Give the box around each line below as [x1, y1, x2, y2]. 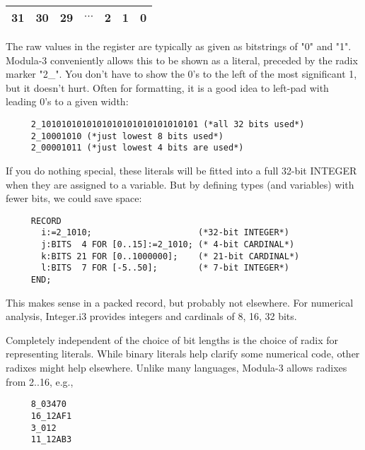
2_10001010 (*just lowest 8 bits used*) [30, 131, 224, 141]
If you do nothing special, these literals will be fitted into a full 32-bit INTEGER [6, 162, 357, 177]
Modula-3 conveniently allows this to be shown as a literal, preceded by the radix [6, 52, 358, 67]
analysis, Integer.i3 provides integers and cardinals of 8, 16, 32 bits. [6, 309, 297, 324]
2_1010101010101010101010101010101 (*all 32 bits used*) [30, 119, 305, 129]
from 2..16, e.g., [6, 374, 74, 389]
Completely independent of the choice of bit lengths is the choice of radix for [6, 332, 339, 347]
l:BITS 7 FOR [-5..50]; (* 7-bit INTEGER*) [41, 263, 289, 273]
